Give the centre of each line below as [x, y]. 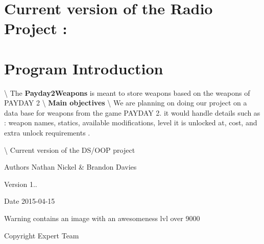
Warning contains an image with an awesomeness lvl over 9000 [102, 218]
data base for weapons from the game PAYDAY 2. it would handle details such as [132, 112]
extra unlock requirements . [47, 133]
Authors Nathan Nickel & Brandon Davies [70, 167]
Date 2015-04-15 [30, 201]
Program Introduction [84, 68]
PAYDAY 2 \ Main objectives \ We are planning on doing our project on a [126, 103]
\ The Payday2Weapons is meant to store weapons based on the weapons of [127, 92]
